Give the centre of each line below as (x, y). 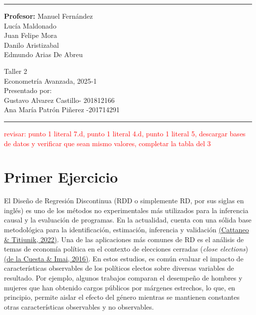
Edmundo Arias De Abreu (44, 54)
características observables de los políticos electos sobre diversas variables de (119, 268)
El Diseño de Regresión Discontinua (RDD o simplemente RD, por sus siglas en (124, 201)
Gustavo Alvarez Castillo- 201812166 (59, 100)
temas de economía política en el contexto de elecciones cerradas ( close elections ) (126, 249)
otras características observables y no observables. (79, 306)
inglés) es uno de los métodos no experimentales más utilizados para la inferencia (126, 210)
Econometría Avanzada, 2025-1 (50, 80)
